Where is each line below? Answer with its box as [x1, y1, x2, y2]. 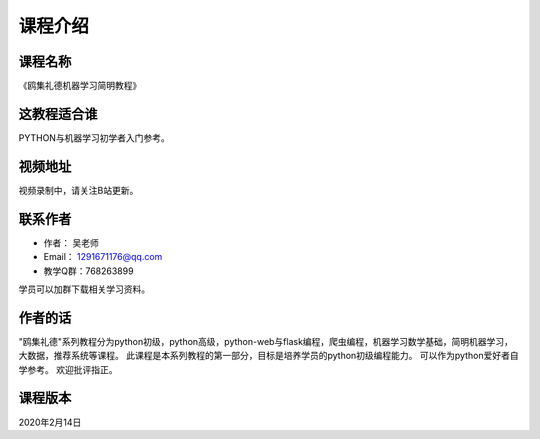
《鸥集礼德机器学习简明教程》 [18, 80, 142, 92]
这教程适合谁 [18, 105, 98, 122]
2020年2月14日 [18, 416, 82, 428]
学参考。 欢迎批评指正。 [18, 363, 118, 375]
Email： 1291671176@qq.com [43, 251, 163, 263]
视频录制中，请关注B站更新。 [18, 184, 139, 196]
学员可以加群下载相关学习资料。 [18, 283, 150, 295]
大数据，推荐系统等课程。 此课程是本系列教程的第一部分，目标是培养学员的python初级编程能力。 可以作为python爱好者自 [18, 350, 519, 362]
